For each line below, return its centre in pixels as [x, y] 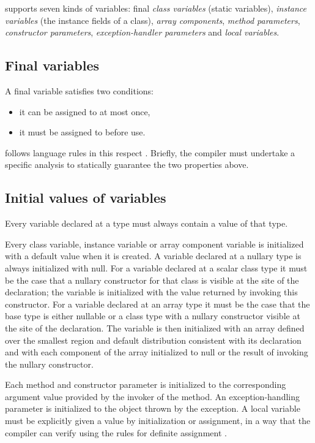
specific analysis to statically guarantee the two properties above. [127, 165]
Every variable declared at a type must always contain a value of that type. [146, 223]
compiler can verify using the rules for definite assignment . [116, 432]
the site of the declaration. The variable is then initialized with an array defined [155, 328]
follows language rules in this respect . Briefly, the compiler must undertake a [150, 152]
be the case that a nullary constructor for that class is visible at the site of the [152, 280]
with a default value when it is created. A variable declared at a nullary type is [153, 256]
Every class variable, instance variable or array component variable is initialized [154, 244]
